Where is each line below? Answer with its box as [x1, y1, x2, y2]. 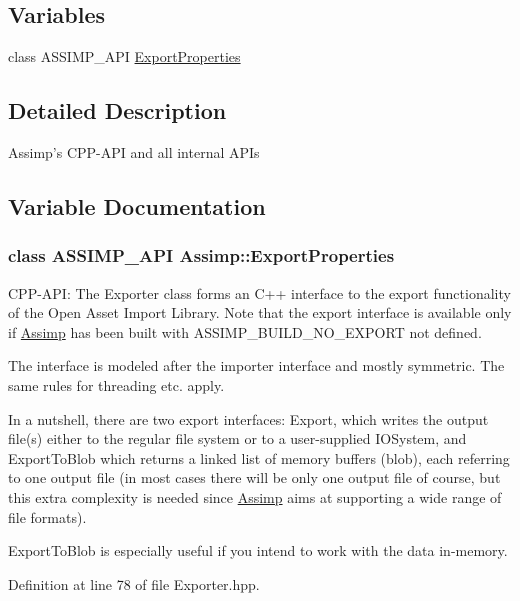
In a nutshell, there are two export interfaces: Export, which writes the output [8, 408, 489, 429]
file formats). [8, 506, 87, 527]
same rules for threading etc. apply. [8, 374, 225, 395]
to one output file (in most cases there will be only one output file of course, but [8, 467, 501, 488]
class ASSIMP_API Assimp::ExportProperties [8, 243, 395, 268]
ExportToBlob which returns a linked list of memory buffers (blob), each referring [8, 447, 510, 468]
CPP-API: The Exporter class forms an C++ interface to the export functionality [8, 282, 511, 303]
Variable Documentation [8, 190, 266, 221]
